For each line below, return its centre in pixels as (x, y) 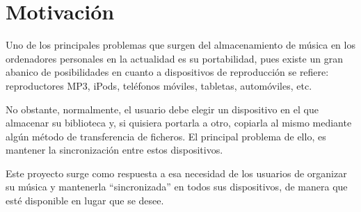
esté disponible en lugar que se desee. (85, 201)
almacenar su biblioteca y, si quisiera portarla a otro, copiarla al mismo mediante (179, 123)
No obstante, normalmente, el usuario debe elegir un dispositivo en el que (162, 109)
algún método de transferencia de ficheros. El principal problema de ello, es (166, 136)
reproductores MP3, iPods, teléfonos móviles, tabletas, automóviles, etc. (159, 85)
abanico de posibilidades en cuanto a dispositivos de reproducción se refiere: (167, 72)
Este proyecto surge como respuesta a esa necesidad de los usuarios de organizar (176, 173)
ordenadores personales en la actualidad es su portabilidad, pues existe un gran (174, 58)
